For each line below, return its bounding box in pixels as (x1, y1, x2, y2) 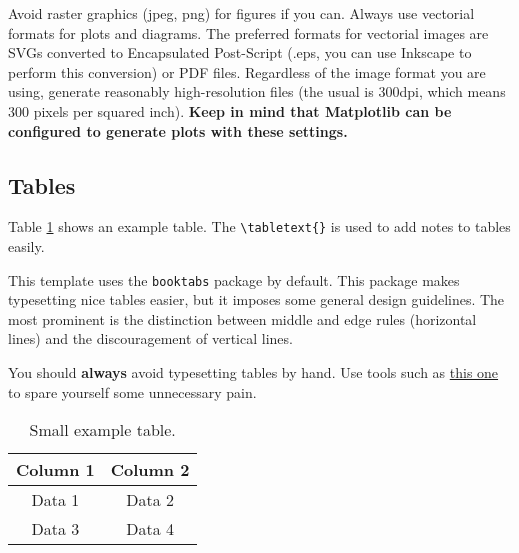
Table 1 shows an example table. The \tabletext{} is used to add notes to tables (8, 216, 511, 237)
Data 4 (126, 517, 174, 541)
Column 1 (16, 458, 95, 482)
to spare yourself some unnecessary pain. (8, 381, 257, 402)
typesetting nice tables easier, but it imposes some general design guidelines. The (8, 289, 505, 310)
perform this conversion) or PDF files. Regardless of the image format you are (8, 61, 486, 82)
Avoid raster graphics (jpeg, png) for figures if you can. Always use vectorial (8, 3, 475, 23)
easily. (8, 236, 45, 257)
